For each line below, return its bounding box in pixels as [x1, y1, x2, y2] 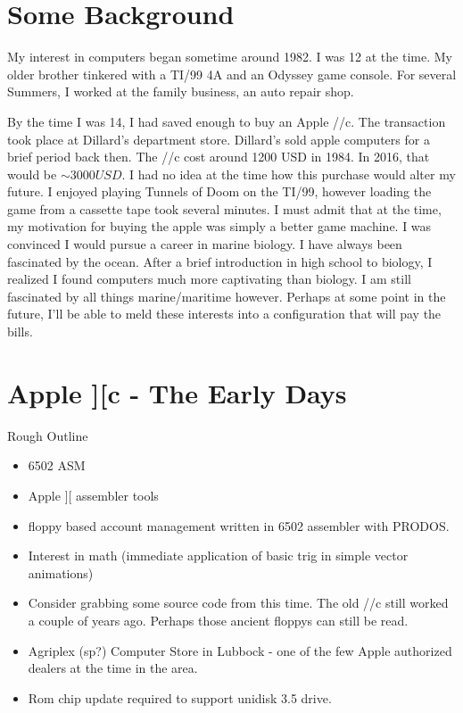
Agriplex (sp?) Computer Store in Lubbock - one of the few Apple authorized [28, 641, 452, 659]
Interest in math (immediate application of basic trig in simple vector [28, 546, 409, 565]
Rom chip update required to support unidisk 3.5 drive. [28, 688, 332, 707]
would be [7, 164, 57, 183]
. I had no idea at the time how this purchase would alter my [121, 164, 456, 183]
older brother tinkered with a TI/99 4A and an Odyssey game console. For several [7, 64, 457, 83]
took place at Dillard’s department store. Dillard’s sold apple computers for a [7, 129, 430, 148]
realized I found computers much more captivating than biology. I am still [7, 269, 411, 288]
